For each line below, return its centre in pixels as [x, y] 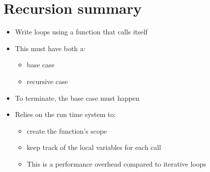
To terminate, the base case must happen [77, 98]
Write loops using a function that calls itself [81, 32]
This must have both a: [50, 48]
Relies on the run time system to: [65, 114]
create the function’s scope [67, 130]
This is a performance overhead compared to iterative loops [116, 163]
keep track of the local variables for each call [94, 147]
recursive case [47, 81]
